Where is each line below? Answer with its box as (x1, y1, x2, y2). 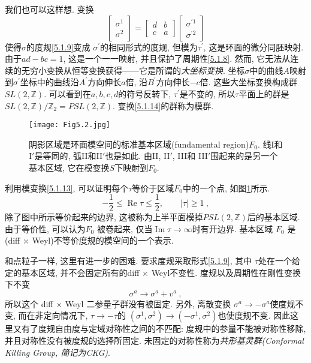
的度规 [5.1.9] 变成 (26, 40, 90, 53)
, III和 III (172, 149, 208, 162)
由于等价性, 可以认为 (5, 222, 86, 235)
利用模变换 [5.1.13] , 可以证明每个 (5, 181, 129, 194)
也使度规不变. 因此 (218, 309, 291, 322)
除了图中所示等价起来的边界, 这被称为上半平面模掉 (5, 211, 203, 223)
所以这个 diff (5, 297, 53, 310)
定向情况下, (43, 309, 88, 322)
